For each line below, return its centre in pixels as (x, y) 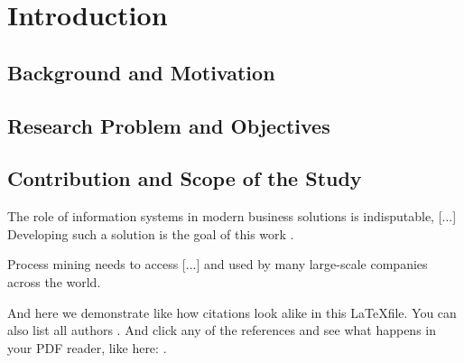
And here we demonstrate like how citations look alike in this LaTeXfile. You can (232, 312)
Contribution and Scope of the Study (185, 178)
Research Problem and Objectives (169, 125)
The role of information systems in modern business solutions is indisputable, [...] (232, 216)
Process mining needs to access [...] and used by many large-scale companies (218, 264)
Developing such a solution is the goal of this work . (151, 233)
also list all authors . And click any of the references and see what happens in (222, 330)
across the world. (54, 281)
